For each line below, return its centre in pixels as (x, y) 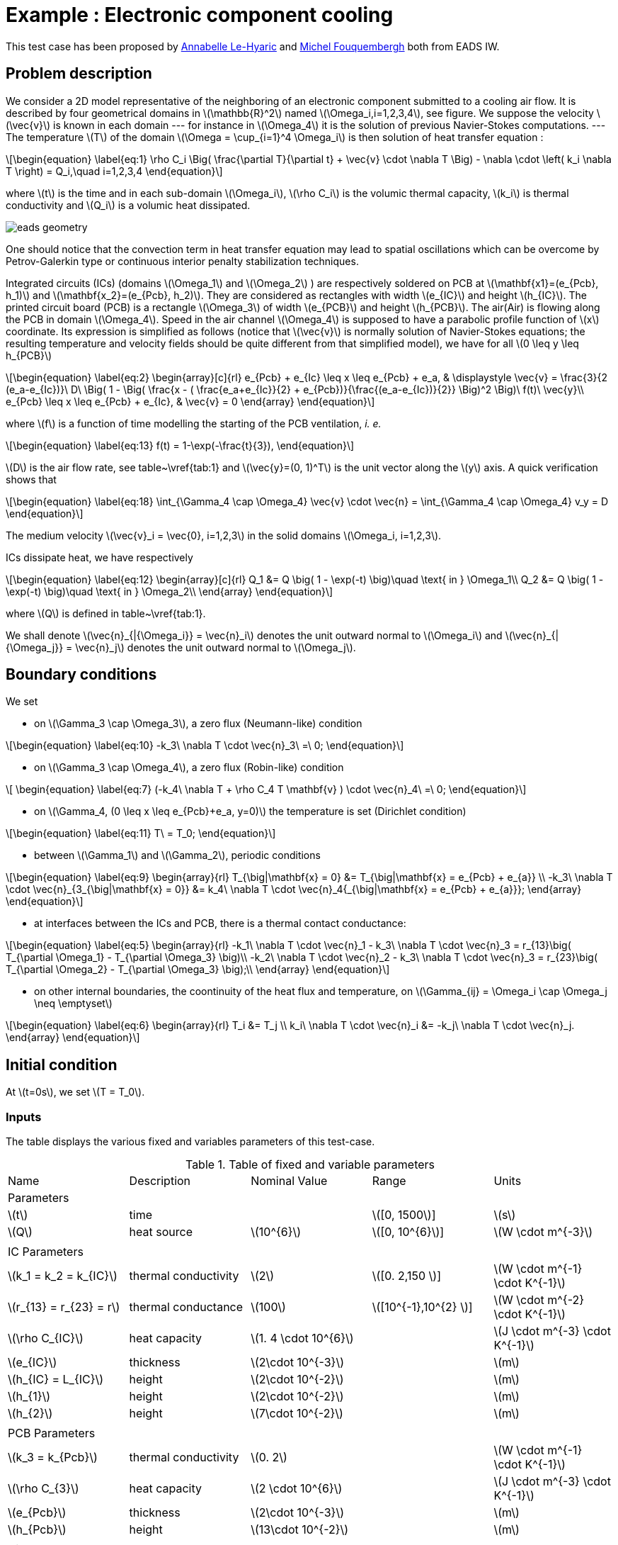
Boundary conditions (81, 675)
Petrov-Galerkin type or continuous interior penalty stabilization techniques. (182, 261)
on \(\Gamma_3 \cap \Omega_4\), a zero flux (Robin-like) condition (189, 768)
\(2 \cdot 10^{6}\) (297, 1489)
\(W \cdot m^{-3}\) (543, 1232)
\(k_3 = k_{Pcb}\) (53, 1457)
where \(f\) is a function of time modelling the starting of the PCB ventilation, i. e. (194, 423)
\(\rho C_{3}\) (44, 1489)
